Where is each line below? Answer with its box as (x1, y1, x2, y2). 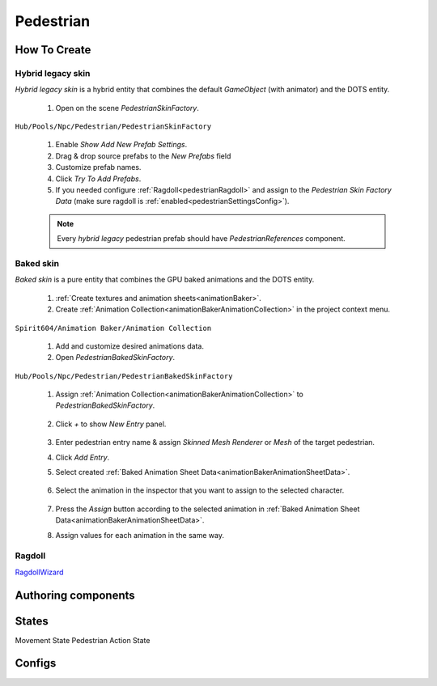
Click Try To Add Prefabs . (55, 174, 142, 184)
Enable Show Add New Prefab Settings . (55, 140, 188, 150)
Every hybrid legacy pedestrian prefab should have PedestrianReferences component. (57, 234, 346, 243)
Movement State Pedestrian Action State (15, 635, 151, 645)
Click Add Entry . (55, 452, 110, 462)
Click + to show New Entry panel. (55, 419, 167, 429)
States (15, 614, 49, 628)
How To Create (15, 43, 91, 57)
